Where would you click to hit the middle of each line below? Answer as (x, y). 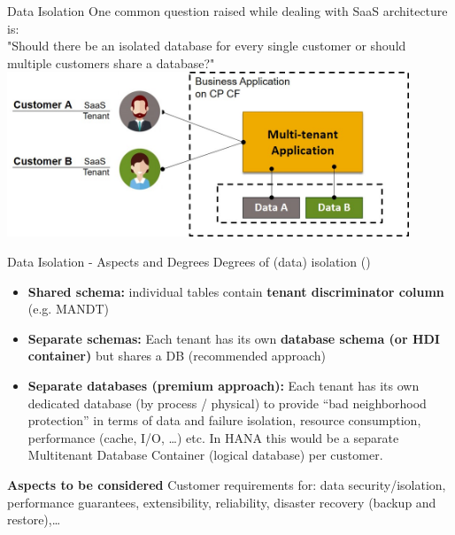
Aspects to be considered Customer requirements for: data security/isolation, (227, 484)
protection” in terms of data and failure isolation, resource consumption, (224, 420)
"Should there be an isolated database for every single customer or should (207, 46)
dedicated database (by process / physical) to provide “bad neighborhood (227, 403)
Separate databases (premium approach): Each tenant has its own (224, 385)
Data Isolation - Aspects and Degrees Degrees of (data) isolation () (189, 261)
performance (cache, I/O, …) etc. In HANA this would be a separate (213, 437)
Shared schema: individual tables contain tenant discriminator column (236, 291)
